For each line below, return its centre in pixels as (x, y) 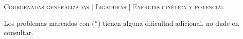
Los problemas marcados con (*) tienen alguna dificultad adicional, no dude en (121, 23)
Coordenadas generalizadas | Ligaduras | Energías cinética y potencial (114, 6)
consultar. (19, 32)
